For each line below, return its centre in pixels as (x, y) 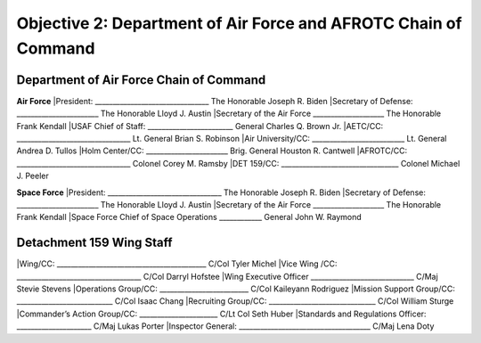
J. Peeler (33, 176)
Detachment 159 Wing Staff (94, 243)
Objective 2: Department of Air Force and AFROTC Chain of (239, 23)
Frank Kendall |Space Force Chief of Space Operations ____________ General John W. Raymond (189, 217)
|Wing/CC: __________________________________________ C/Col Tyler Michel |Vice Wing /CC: (177, 264)
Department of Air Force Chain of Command (141, 80)
